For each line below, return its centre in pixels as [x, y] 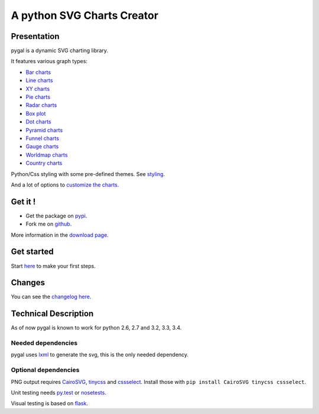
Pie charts [38, 97]
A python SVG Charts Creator [85, 15]
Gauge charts [42, 146]
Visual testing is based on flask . [50, 403]
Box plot [36, 113]
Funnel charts [42, 138]
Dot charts [38, 122]
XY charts [38, 89]
